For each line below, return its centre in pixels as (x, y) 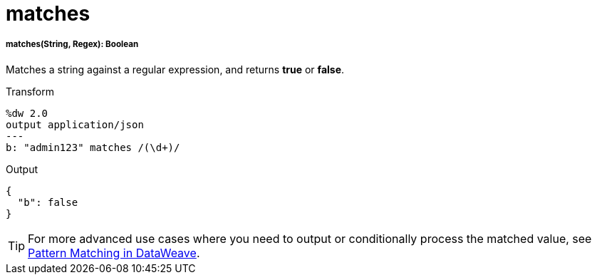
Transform (30, 91)
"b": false (48, 202)
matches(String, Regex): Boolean (72, 45)
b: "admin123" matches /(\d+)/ (93, 147)
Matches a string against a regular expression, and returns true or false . (175, 69)
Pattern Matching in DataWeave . (114, 253)
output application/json (75, 124)
